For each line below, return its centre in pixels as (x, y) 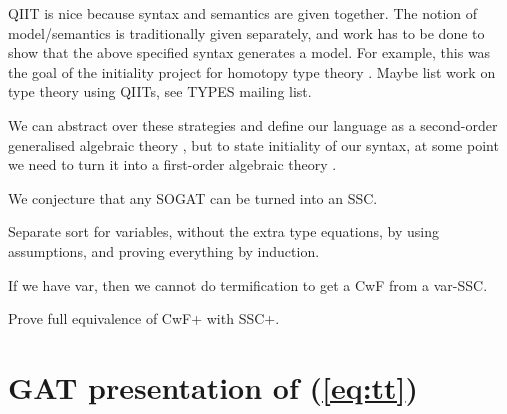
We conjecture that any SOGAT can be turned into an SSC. (193, 197)
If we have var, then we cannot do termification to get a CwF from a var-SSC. (248, 284)
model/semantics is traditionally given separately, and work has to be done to (246, 32)
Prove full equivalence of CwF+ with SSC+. (144, 318)
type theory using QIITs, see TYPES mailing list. (160, 91)
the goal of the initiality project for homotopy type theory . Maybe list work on (252, 71)
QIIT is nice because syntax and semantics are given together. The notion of (243, 13)
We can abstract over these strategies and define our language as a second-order (253, 124)
